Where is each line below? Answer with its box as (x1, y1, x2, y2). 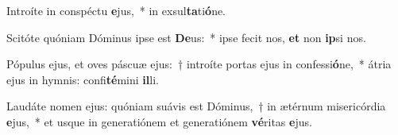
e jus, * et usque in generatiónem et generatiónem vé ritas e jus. (6, 113, 312, 129)
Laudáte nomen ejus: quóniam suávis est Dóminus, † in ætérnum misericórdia (6, 98, 386, 114)
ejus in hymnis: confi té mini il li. (6, 71, 159, 87)
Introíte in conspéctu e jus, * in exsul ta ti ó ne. (6, 2, 226, 18)
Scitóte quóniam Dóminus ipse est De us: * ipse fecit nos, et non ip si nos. (6, 29, 366, 45)
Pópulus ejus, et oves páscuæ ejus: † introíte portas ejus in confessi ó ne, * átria (6, 56, 392, 72)
